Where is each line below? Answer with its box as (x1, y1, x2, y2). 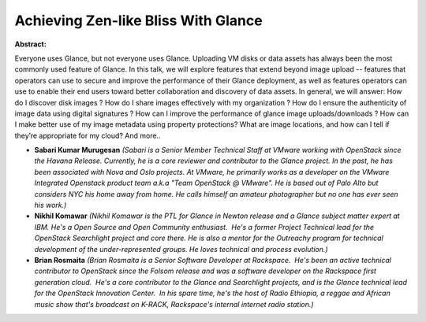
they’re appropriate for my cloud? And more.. (14, 131, 161, 140)
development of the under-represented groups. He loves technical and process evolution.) (34, 244, 328, 254)
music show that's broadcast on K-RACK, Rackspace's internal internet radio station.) (34, 299, 315, 309)
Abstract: (14, 39, 47, 49)
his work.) (34, 201, 67, 210)
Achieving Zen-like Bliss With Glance (14, 12, 263, 29)
